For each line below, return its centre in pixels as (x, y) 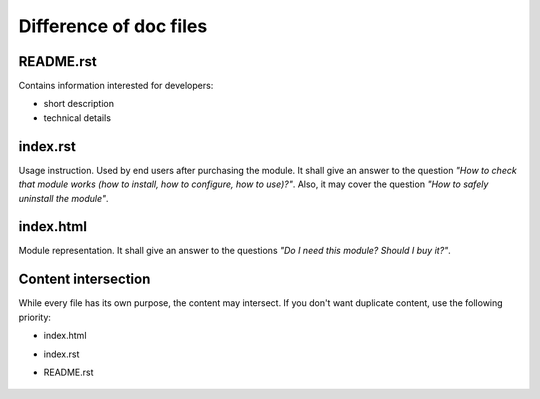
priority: (35, 317)
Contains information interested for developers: (116, 86)
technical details (77, 117)
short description (79, 104)
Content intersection (84, 279)
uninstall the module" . (63, 198)
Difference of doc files (113, 26)
